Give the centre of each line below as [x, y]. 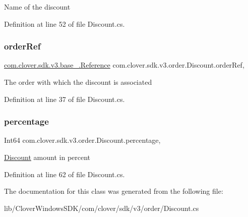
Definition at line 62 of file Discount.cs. [65, 174]
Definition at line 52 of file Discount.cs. [65, 23]
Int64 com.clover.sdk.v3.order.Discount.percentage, [82, 140]
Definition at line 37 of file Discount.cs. [65, 99]
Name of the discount [37, 7]
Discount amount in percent [47, 157]
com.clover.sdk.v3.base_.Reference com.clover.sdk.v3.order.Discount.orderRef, [124, 65]
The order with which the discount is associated [78, 82]
